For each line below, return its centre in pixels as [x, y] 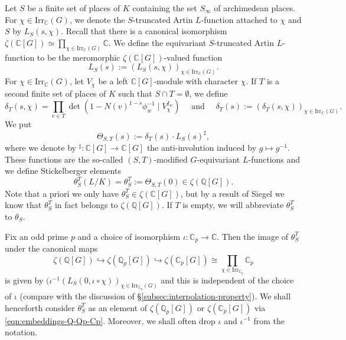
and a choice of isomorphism [129, 236]
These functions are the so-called [64, 159]
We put [18, 124]
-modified [171, 159]
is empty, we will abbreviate [233, 205]
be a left [113, 81]
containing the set [165, 8]
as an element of [118, 307]
